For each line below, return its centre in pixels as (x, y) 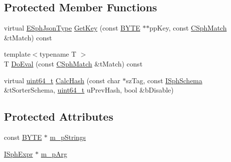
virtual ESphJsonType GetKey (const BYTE (72, 28)
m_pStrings (68, 137)
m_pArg (54, 153)
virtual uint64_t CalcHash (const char (62, 80)
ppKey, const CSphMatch (188, 28)
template (17, 54)
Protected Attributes (59, 116)
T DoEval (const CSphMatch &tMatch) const (73, 63)
